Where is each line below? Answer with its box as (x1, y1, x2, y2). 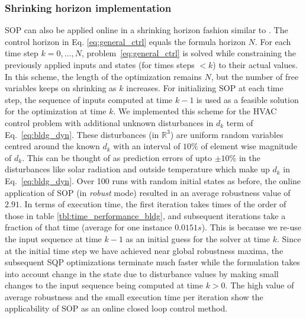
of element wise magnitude (201, 140, 298, 152)
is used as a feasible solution (197, 93, 299, 105)
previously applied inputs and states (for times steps (5, 59, 195, 70)
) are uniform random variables (170, 128, 284, 140)
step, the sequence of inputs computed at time (5, 93, 173, 105)
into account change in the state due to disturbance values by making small (5, 267, 279, 280)
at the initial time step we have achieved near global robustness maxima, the (5, 244, 284, 256)
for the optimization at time (5, 105, 107, 117)
